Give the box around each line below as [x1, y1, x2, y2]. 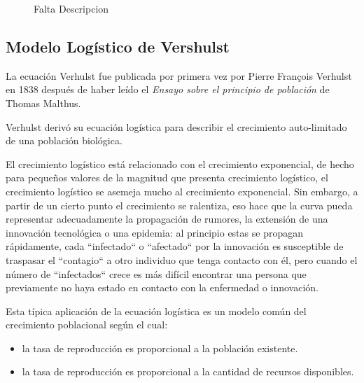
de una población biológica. [6, 133, 122, 148]
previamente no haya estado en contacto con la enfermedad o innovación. [6, 280, 318, 295]
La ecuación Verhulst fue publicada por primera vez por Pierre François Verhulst [6, 68, 352, 83]
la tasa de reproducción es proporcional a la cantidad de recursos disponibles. [22, 364, 354, 379]
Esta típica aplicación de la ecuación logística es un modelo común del [6, 303, 307, 318]
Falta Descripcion [34, 1, 109, 15]
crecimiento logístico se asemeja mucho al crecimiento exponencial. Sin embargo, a [6, 183, 358, 198]
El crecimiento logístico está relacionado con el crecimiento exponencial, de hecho [6, 156, 354, 171]
